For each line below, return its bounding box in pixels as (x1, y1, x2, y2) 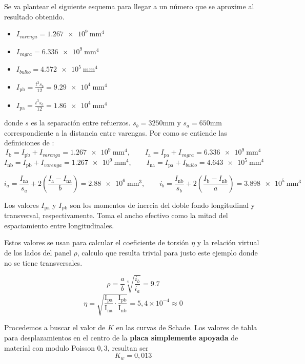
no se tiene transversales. (4, 257, 83, 268)
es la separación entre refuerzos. (31, 117, 131, 128)
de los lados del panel (4, 247, 71, 258)
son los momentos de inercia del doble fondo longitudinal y (70, 199, 255, 210)
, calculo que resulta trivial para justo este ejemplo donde (77, 247, 258, 258)
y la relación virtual (197, 237, 259, 248)
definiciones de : (4, 137, 54, 148)
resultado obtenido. (4, 11, 65, 22)
